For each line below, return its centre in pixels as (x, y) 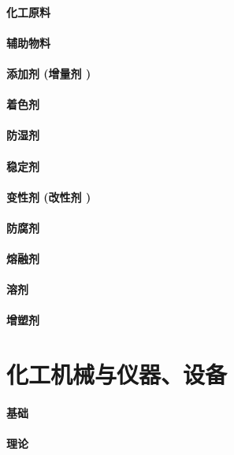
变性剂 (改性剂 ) (49, 196)
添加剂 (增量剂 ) (49, 73)
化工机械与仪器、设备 (117, 374)
